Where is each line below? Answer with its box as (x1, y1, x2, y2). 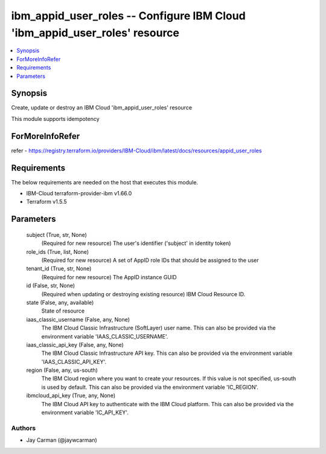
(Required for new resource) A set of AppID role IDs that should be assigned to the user (41, 256, 259, 264)
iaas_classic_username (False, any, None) (26, 316, 130, 323)
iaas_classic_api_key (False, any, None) (26, 341, 124, 348)
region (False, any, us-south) (26, 366, 98, 374)
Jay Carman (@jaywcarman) (26, 436, 98, 444)
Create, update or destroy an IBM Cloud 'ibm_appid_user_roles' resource (11, 104, 193, 111)
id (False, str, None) (26, 282, 75, 290)
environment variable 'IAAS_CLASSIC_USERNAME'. (41, 332, 168, 340)
